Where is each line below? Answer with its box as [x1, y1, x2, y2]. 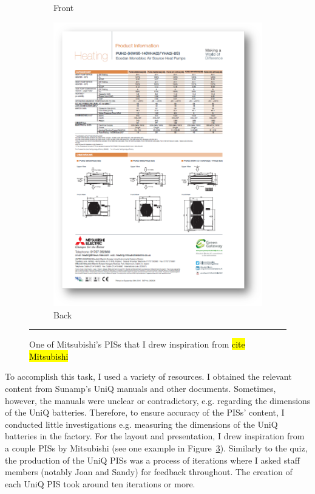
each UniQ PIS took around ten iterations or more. [5, 477, 195, 490]
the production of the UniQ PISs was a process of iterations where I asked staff [5, 453, 300, 466]
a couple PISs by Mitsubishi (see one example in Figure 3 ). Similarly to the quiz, [5, 442, 308, 455]
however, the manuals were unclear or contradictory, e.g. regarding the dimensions [5, 394, 311, 407]
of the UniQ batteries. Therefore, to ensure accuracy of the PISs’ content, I [5, 406, 285, 419]
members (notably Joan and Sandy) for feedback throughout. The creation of [5, 465, 293, 478]
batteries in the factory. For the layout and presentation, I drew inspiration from [5, 430, 305, 442]
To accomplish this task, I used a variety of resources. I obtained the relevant [5, 370, 292, 383]
